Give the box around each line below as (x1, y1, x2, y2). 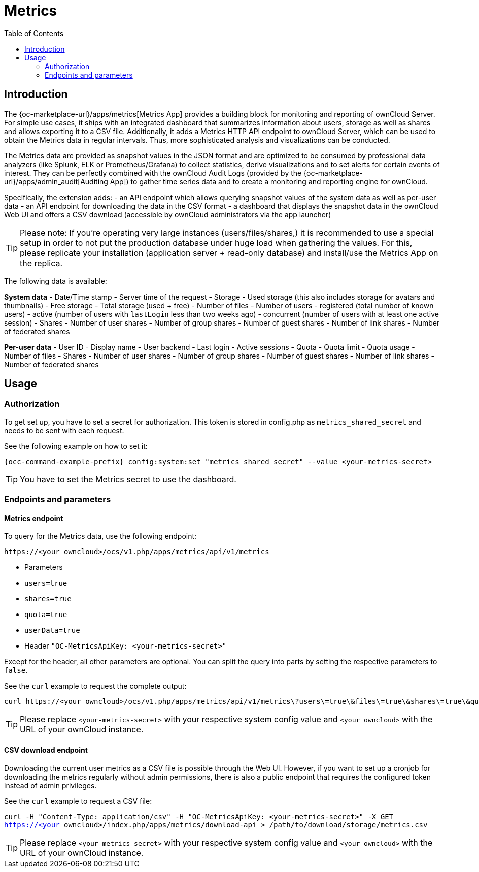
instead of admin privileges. (4, 781, 97, 790)
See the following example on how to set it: (4, 441, 148, 450)
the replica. (20, 257, 63, 268)
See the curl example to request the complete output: (4, 682, 187, 691)
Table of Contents (4, 28, 64, 38)
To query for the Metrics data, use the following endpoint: (4, 532, 197, 541)
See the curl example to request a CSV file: (4, 796, 152, 805)
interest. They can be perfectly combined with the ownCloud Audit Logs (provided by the (4, 168, 302, 177)
